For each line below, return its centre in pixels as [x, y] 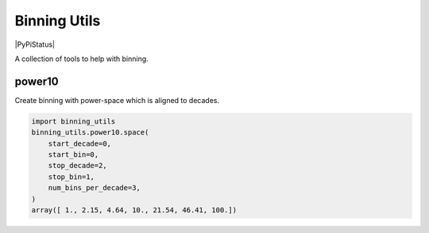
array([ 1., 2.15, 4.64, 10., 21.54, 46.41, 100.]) [134, 210]
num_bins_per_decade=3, [94, 188]
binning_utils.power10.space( [90, 132]
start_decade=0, [79, 143]
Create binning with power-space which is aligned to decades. [117, 100]
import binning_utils [73, 121]
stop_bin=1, [71, 177]
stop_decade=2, [77, 166]
